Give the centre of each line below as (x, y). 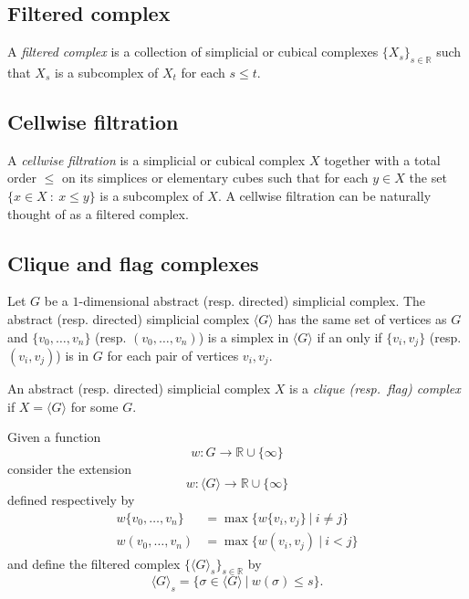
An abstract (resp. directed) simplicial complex (139, 389)
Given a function (54, 437)
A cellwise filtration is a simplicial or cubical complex (156, 159)
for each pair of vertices (173, 356)
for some (94, 406)
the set (428, 178)
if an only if (349, 336)
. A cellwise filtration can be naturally (324, 195)
